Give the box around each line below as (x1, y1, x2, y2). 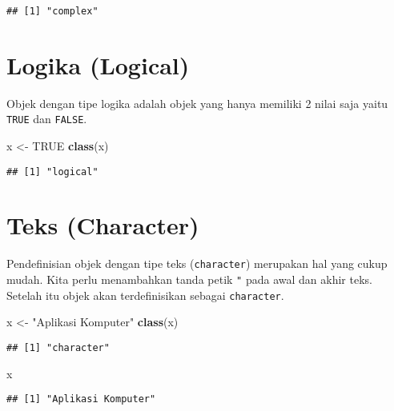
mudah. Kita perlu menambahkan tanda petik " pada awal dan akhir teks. (6, 271, 372, 288)
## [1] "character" (6, 341, 110, 353)
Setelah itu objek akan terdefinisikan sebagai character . (6, 286, 284, 303)
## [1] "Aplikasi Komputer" (6, 393, 156, 405)
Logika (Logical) (6, 48, 190, 81)
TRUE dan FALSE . (6, 110, 87, 127)
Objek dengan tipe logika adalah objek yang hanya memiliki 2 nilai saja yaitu (6, 94, 388, 111)
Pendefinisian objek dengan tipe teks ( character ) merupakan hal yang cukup (6, 255, 388, 272)
